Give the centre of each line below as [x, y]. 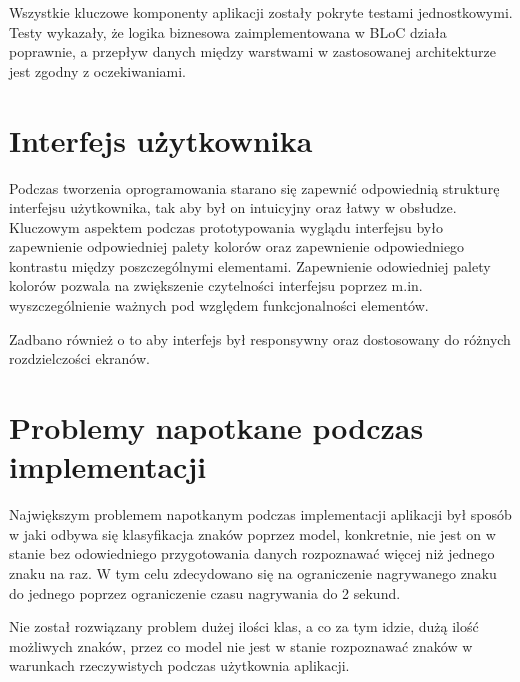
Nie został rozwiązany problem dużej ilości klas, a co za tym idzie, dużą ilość [244, 626]
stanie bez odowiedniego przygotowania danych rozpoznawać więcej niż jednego [252, 553]
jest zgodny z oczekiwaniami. [98, 70]
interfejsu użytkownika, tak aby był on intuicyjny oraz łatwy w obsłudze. [233, 207]
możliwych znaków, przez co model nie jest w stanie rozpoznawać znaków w [241, 645]
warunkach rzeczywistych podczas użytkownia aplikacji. [179, 665]
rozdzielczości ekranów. [79, 358]
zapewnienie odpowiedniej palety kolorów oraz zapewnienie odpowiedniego [237, 246]
